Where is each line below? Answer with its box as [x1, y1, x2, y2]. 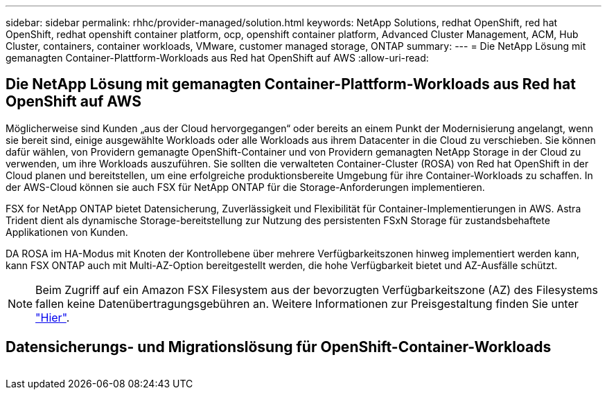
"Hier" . [35, 310, 70, 324]
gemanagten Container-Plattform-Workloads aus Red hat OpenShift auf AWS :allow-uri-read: [6, 52, 429, 64]
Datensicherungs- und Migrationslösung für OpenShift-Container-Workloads [6, 338, 552, 356]
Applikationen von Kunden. [6, 226, 128, 238]
